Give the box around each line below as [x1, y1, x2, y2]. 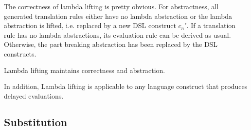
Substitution [4, 114, 68, 129]
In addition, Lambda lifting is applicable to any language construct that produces [4, 81, 248, 91]
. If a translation [186, 20, 236, 30]
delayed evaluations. [4, 90, 64, 101]
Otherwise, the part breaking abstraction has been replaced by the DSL [4, 39, 218, 49]
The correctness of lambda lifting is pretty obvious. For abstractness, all [4, 1, 219, 11]
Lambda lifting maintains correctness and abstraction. [4, 65, 165, 75]
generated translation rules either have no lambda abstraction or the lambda [4, 11, 233, 21]
